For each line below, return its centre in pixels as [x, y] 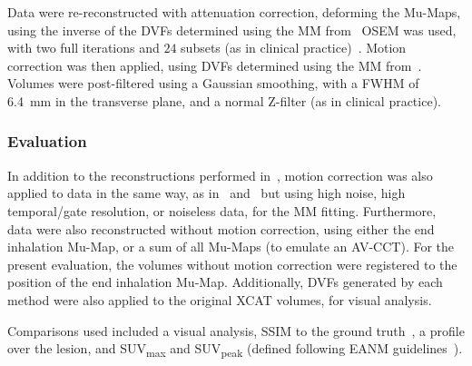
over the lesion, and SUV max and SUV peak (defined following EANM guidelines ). [235, 349]
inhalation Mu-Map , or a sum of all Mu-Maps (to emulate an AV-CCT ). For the [231, 247]
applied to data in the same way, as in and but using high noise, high [206, 193]
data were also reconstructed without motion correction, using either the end [221, 228]
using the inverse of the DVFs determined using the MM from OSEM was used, [232, 30]
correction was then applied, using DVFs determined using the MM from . [215, 65]
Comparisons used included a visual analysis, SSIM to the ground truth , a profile [236, 330]
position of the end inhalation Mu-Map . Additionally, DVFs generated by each [225, 282]
